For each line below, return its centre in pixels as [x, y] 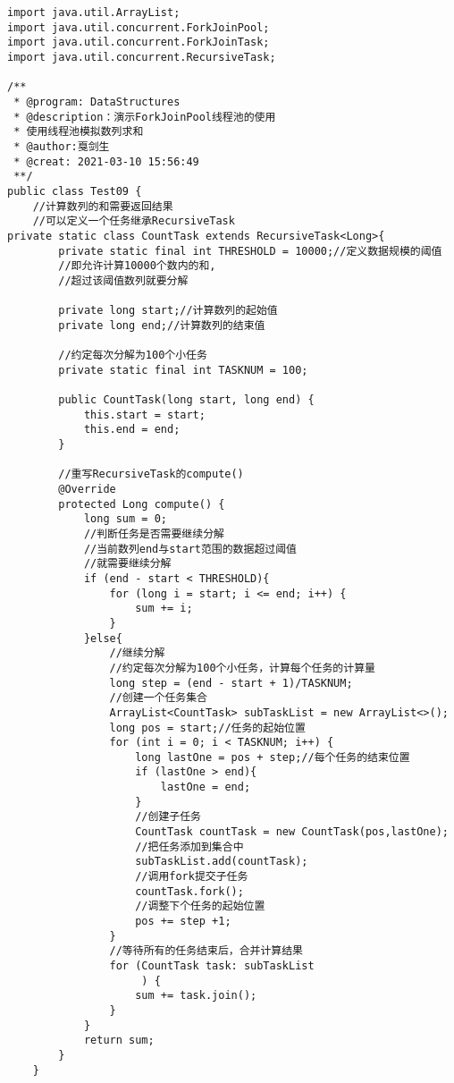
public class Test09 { [75, 191]
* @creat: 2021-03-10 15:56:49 [106, 161]
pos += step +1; [183, 922]
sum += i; [164, 609]
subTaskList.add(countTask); [222, 862]
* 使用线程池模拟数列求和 [79, 132]
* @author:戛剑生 [62, 146]
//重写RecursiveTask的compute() [151, 474]
